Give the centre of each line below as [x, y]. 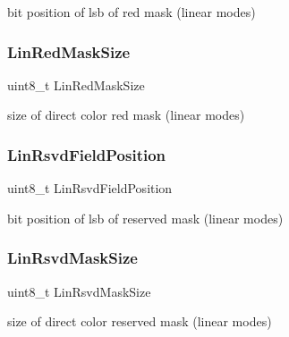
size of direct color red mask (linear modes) [126, 115]
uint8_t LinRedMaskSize [76, 84]
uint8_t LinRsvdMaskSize [79, 291]
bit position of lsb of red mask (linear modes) [132, 12]
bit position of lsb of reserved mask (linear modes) [145, 218]
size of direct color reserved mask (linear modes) [140, 321]
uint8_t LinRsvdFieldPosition [90, 188]
